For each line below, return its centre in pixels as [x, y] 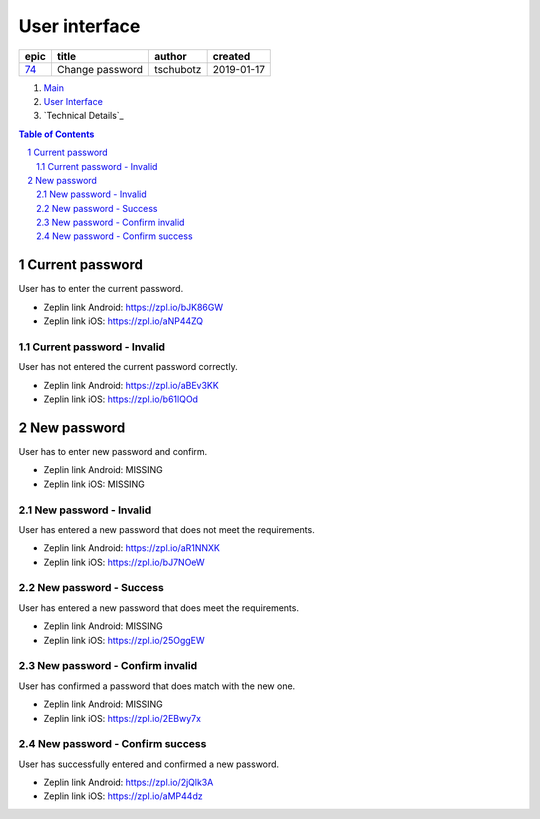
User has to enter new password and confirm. [113, 451]
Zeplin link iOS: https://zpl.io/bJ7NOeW [124, 562]
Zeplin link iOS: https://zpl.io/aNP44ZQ [123, 321]
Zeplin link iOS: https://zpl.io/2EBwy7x [122, 718]
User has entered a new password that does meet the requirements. [159, 607]
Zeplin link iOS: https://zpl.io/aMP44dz [123, 796]
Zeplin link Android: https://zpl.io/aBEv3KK [131, 385]
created [231, 56]
